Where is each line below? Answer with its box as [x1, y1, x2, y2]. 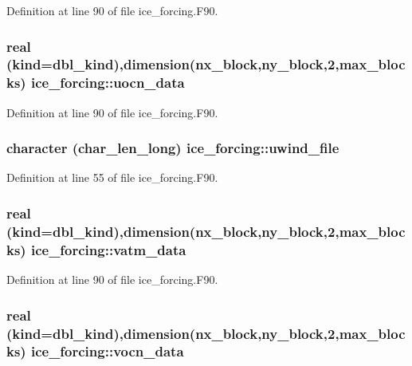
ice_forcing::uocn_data [30, 73, 185, 92]
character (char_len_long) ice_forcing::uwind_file [6, 138, 339, 158]
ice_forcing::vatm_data [30, 239, 186, 259]
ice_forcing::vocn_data [30, 341, 184, 361]
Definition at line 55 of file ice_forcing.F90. [6, 169, 218, 186]
